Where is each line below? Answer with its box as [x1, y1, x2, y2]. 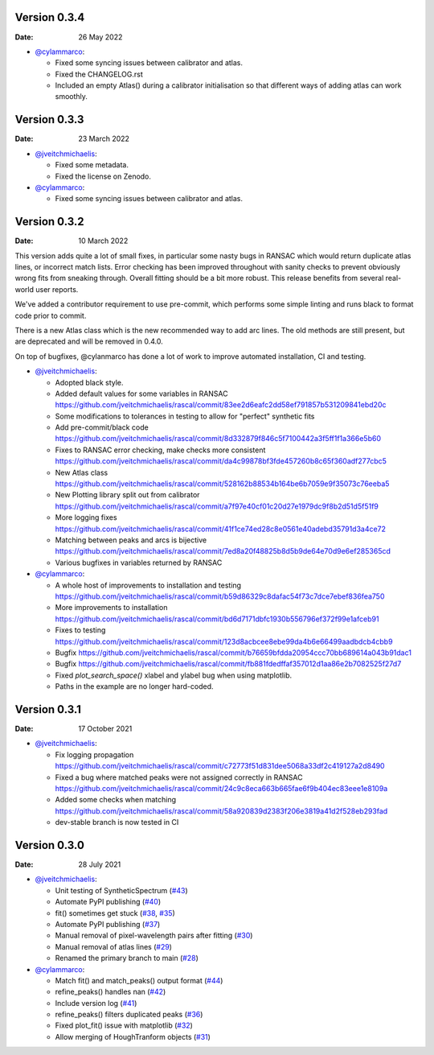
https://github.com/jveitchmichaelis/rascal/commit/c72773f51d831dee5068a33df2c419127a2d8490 [55, 761, 385, 771]
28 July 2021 [78, 859, 121, 869]
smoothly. [55, 92, 88, 101]
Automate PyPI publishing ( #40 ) [55, 897, 161, 907]
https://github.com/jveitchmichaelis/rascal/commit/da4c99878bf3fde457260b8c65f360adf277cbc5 [55, 456, 387, 466]
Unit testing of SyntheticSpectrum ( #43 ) [55, 885, 188, 895]
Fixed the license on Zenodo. [55, 171, 152, 181]
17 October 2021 [78, 723, 133, 733]
